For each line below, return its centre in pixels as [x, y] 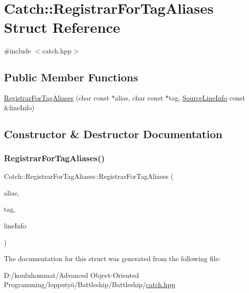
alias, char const [139, 98]
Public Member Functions [71, 77]
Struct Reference [62, 27]
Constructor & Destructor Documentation [113, 134]
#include [18, 51]
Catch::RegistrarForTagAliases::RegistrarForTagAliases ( [89, 176]
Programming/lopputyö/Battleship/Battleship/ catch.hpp [90, 284]
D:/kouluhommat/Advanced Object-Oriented [71, 275]
